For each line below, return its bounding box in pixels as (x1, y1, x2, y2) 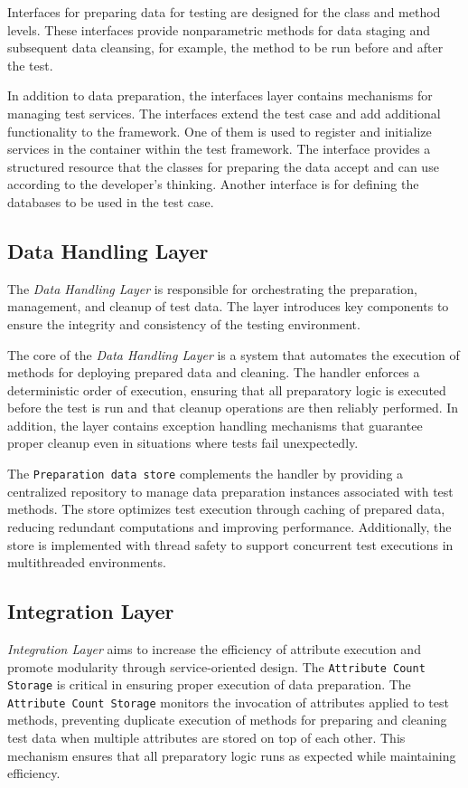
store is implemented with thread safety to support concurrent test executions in (7, 535, 454, 554)
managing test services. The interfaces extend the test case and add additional (7, 103, 441, 122)
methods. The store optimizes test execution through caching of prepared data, (7, 499, 445, 518)
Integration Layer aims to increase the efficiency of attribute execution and (7, 639, 421, 658)
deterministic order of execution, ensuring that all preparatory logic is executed (7, 380, 446, 399)
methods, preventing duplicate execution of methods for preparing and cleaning (7, 710, 447, 729)
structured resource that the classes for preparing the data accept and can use (7, 157, 439, 176)
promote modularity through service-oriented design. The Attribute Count (7, 657, 426, 676)
